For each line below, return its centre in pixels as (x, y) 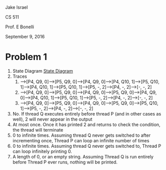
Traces (20, 76)
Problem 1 (26, 57)
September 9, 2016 (25, 37)
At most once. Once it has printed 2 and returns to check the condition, (86, 124)
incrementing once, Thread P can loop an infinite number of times (81, 140)
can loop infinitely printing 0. (42, 151)
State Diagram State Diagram (43, 71)
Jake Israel (17, 7)
